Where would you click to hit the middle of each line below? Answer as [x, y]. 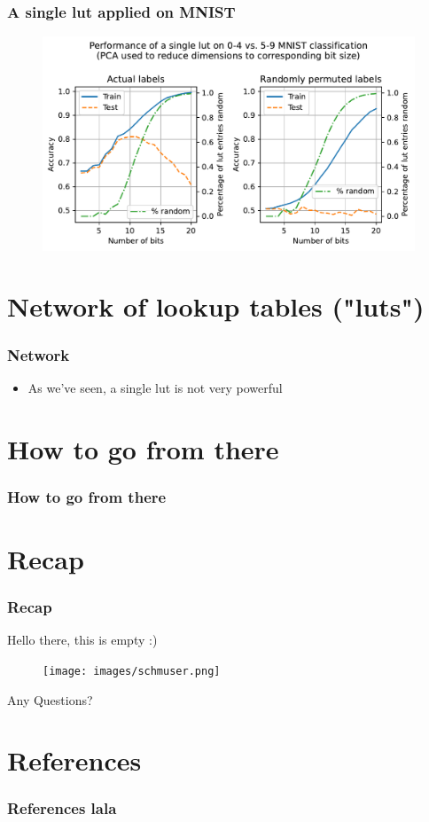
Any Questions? [50, 699]
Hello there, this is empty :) [82, 640]
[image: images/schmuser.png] [132, 671]
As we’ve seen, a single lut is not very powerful [155, 387]
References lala [62, 808]
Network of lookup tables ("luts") [216, 306]
